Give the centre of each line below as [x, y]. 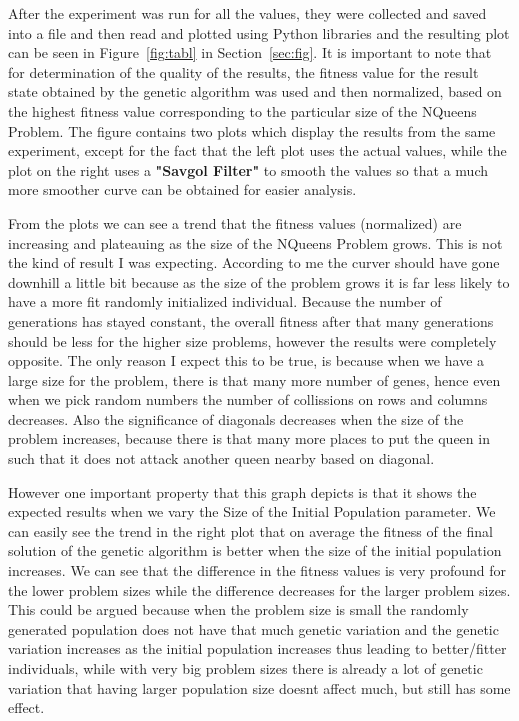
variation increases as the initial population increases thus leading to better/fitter [257, 648]
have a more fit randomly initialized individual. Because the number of [225, 301]
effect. [26, 707]
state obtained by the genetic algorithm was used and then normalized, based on [255, 91]
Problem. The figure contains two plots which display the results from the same [252, 130]
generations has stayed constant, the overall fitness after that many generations [251, 320]
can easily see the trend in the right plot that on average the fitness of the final [250, 530]
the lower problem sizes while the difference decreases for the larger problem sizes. [259, 589]
